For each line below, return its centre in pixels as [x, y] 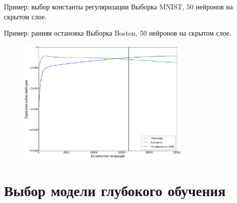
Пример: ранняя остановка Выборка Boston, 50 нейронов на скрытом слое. [118, 33]
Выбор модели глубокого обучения [115, 190]
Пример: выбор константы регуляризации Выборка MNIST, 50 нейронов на [118, 6]
